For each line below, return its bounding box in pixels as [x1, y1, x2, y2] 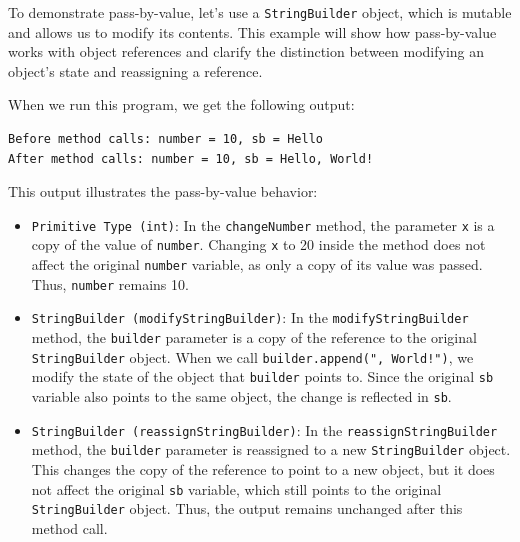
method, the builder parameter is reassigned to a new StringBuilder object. [31, 439, 511, 460]
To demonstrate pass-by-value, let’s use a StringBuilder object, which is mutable [8, 2, 512, 22]
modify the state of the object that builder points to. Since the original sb [31, 366, 494, 387]
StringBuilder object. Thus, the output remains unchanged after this [31, 498, 463, 519]
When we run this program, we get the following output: [8, 94, 355, 115]
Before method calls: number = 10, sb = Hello [8, 132, 323, 147]
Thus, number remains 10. [31, 273, 189, 294]
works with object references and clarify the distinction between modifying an [8, 41, 485, 62]
